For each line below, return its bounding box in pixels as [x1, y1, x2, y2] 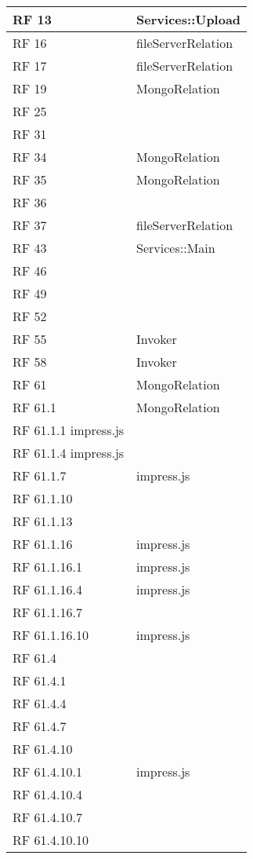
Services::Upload [136, 10, 241, 28]
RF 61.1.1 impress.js [13, 421, 125, 439]
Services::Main [136, 239, 215, 257]
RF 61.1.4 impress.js [13, 444, 125, 462]
